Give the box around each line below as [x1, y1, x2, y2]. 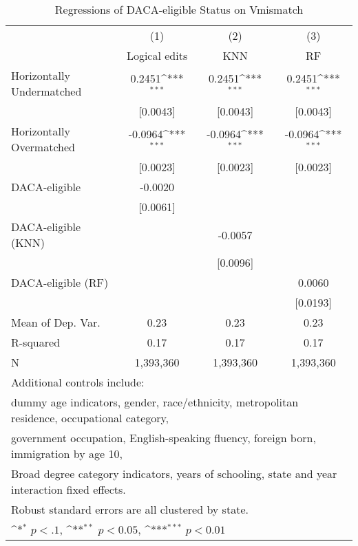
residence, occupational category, [11, 410, 169, 426]
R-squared [11, 334, 61, 350]
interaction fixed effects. [11, 481, 126, 497]
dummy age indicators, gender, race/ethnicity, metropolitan [11, 394, 299, 410]
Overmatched [11, 139, 75, 155]
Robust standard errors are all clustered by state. [11, 501, 249, 517]
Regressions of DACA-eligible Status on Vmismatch [54, 1, 304, 17]
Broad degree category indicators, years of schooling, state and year [11, 466, 337, 481]
